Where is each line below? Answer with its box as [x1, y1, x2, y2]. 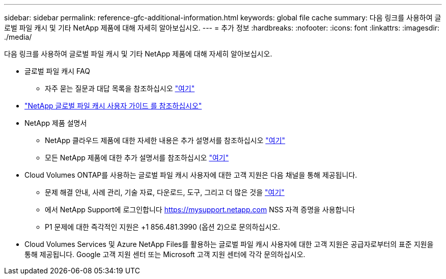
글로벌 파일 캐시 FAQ [24, 67, 90, 75]
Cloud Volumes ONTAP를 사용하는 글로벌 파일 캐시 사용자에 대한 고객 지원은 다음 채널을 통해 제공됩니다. [24, 171, 357, 179]
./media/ [4, 33, 32, 41]
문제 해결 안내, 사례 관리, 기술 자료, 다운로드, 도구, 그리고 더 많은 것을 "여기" [45, 188, 285, 197]
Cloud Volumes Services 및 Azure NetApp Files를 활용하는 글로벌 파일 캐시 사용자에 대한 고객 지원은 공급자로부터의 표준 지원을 [24, 240, 434, 248]
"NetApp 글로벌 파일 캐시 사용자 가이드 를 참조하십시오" [24, 101, 202, 110]
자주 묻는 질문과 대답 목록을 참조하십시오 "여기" [45, 84, 195, 93]
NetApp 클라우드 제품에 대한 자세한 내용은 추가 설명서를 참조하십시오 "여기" [45, 136, 286, 145]
